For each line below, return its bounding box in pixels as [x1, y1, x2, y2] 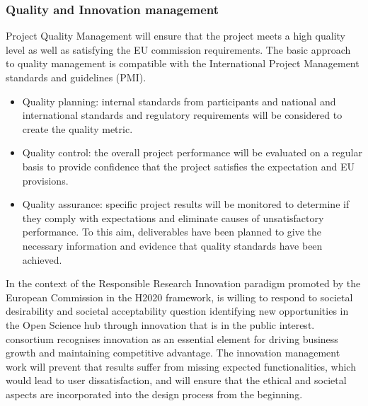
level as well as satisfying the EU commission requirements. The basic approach [6, 42, 351, 57]
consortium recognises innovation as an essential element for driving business [6, 331, 338, 346]
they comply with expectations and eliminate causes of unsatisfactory [22, 210, 324, 225]
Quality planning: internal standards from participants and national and [22, 93, 336, 108]
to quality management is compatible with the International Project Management [6, 56, 360, 71]
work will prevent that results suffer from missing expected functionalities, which [6, 359, 356, 373]
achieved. [22, 252, 62, 267]
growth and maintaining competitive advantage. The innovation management [6, 345, 340, 360]
